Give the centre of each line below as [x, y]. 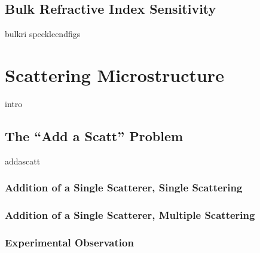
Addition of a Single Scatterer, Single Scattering [124, 188]
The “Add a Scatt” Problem [94, 135]
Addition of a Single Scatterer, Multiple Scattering [130, 215]
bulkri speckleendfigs [43, 34]
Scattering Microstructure [114, 74]
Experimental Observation [69, 242]
